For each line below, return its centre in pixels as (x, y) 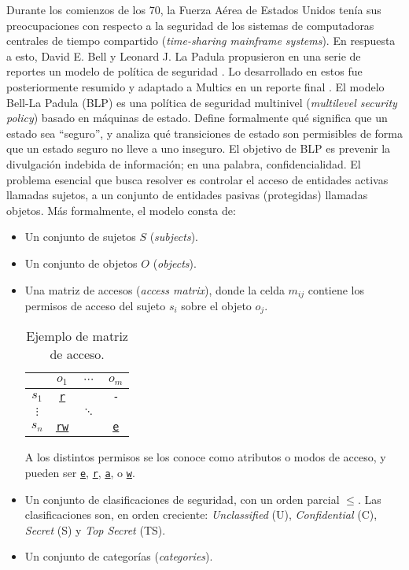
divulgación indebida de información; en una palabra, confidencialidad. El (184, 163)
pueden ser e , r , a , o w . (80, 472)
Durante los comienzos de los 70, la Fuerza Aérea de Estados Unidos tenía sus (194, 9)
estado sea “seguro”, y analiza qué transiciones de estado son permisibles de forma (205, 133)
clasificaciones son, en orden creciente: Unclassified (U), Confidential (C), (201, 514)
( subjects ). (174, 237)
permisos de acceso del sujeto (95, 305)
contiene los (336, 289)
